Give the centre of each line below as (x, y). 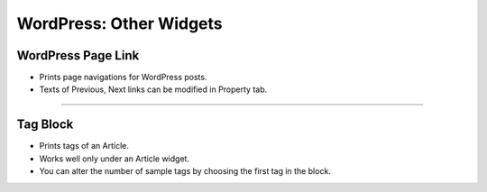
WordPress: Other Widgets (119, 23)
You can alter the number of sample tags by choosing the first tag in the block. (185, 171)
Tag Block (45, 125)
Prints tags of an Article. (84, 146)
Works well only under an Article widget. (114, 159)
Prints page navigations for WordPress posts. (123, 78)
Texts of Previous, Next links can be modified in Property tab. (153, 89)
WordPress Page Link (78, 55)
